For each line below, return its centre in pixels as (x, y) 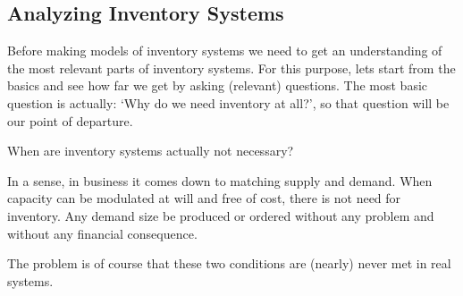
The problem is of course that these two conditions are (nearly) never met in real (229, 263)
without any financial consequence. (102, 233)
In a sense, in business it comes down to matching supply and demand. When (220, 180)
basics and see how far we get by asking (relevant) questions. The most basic (218, 85)
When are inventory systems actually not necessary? (151, 151)
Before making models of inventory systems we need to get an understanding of (225, 51)
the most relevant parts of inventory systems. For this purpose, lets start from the (231, 68)
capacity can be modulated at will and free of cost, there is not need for (204, 198)
